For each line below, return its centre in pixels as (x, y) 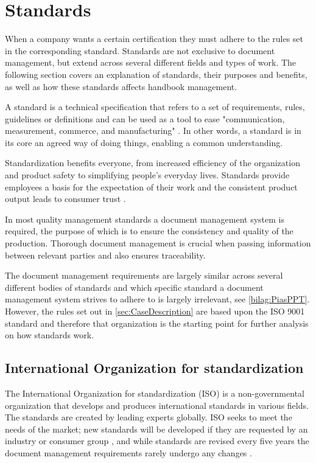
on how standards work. (50, 335)
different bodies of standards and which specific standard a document (134, 287)
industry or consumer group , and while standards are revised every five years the (157, 441)
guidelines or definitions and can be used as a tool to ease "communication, (145, 118)
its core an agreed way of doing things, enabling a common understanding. (144, 142)
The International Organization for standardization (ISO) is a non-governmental (155, 393)
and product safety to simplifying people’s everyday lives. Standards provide (147, 175)
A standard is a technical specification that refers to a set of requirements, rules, (155, 107)
